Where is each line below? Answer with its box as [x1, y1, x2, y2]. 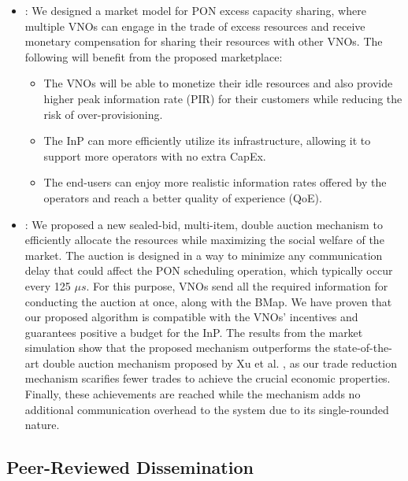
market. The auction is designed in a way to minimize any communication [24, 246, 383, 263]
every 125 [24, 277, 71, 294]
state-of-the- [333, 339, 392, 356]
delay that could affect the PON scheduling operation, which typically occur [24, 262, 393, 279]
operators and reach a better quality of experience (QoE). [43, 189, 322, 205]
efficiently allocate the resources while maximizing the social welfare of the [24, 231, 384, 248]
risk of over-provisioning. [43, 105, 163, 122]
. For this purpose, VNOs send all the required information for [86, 277, 388, 294]
